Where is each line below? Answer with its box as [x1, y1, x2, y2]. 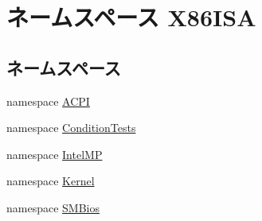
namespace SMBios [6, 199, 100, 215]
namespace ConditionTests [6, 119, 136, 136]
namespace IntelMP [6, 145, 103, 162]
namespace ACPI [6, 92, 90, 109]
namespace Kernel [6, 173, 95, 189]
